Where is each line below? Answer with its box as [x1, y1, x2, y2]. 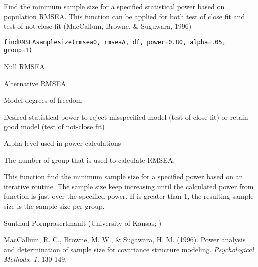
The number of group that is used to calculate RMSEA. [4, 154, 175, 165]
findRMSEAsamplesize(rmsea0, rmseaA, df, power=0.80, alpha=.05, [4, 38, 226, 46]
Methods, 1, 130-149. [4, 254, 67, 264]
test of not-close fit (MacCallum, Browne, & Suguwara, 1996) [4, 21, 192, 31]
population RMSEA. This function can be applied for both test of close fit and [4, 11, 245, 21]
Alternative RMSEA [4, 78, 66, 88]
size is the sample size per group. [4, 201, 105, 211]
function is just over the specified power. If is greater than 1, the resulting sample [4, 191, 254, 201]
